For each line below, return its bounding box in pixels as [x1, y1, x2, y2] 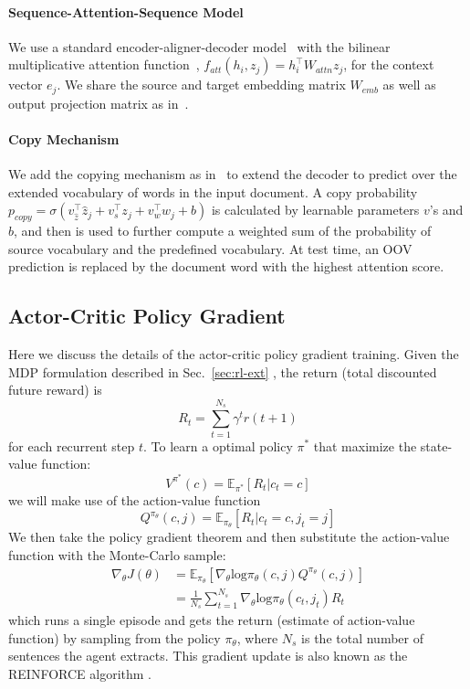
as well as [382, 75, 436, 94]
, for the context [343, 55, 434, 74]
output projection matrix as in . [8, 93, 189, 112]
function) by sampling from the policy [8, 628, 221, 647]
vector [8, 75, 43, 94]
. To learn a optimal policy [143, 436, 293, 455]
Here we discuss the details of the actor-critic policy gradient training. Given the [8, 344, 459, 364]
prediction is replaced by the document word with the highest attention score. [8, 257, 444, 276]
